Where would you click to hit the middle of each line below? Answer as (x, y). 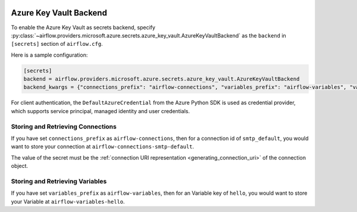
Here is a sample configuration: (49, 55)
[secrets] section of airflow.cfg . (57, 44)
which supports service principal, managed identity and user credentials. (101, 111)
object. (20, 166)
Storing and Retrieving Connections (64, 126)
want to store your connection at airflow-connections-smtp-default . (103, 146)
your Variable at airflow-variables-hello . (68, 201)
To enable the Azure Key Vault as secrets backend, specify (83, 27)
